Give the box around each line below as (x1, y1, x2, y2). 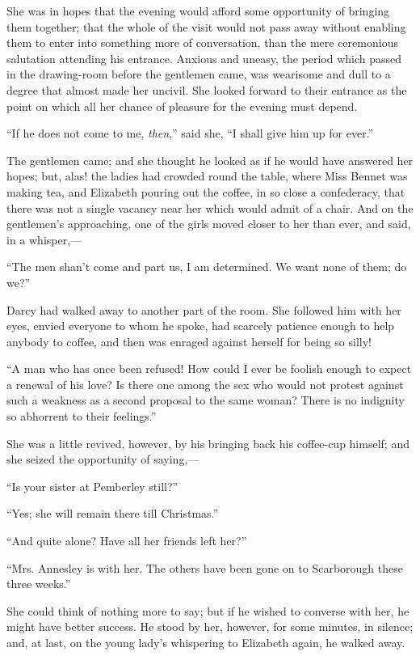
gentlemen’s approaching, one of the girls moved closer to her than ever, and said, (6, 215, 411, 232)
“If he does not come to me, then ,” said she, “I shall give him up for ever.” (6, 125, 374, 142)
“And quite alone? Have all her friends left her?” (6, 532, 247, 549)
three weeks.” (6, 575, 71, 592)
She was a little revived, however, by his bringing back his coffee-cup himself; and (6, 434, 409, 451)
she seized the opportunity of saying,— (6, 451, 199, 468)
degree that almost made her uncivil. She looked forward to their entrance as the (6, 81, 407, 98)
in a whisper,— (6, 231, 82, 248)
